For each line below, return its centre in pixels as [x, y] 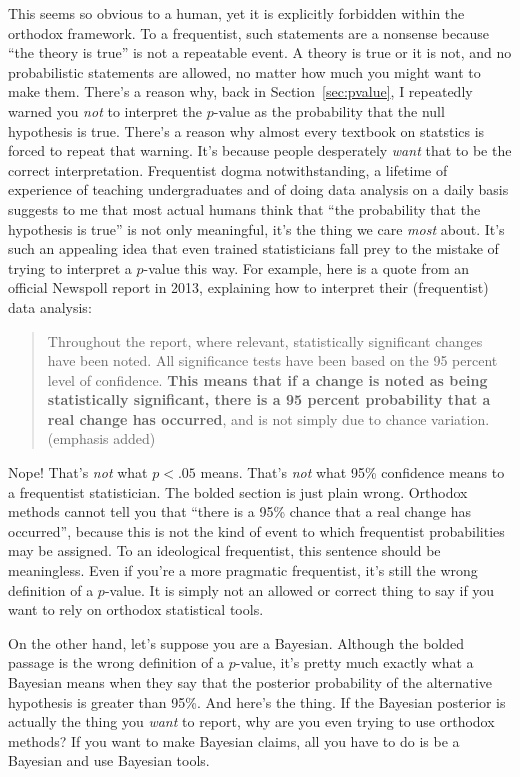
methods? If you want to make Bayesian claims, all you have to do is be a [234, 740]
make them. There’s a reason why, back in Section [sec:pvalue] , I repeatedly [240, 91]
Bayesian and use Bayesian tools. [109, 760]
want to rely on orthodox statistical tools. [136, 609]
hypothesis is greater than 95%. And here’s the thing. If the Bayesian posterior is [257, 701]
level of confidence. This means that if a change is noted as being [267, 379]
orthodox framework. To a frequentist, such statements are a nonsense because [248, 32]
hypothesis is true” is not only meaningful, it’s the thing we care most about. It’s [256, 228]
